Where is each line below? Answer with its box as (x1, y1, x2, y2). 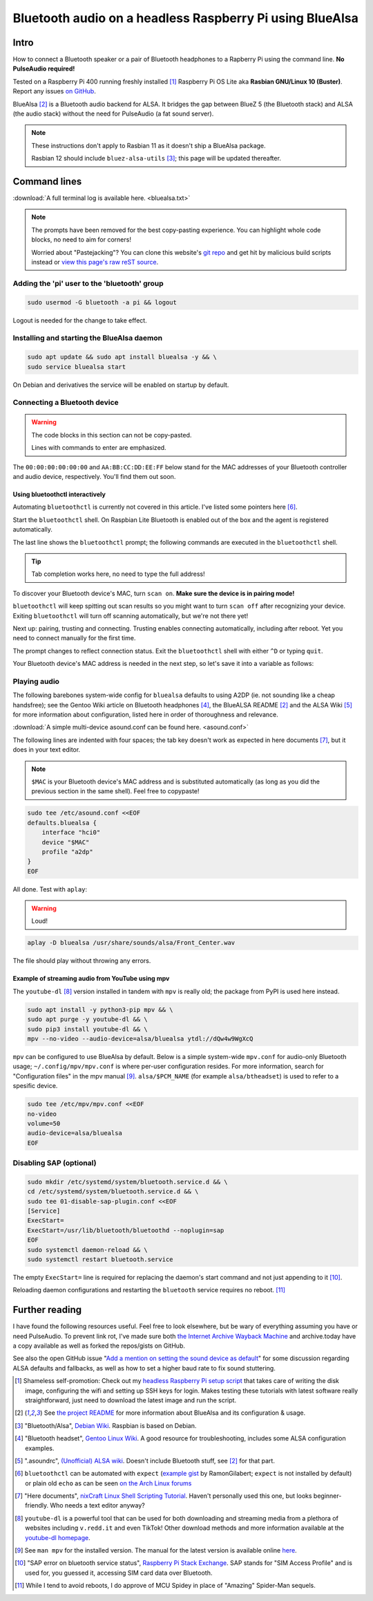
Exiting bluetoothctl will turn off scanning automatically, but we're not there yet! (12, 611, 249, 619)
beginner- (313, 1492, 342, 1500)
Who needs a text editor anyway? (49, 1501, 145, 1510)
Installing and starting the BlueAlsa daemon (12, 333, 162, 343)
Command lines (12, 176, 82, 187)
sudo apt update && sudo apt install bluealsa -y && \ (27, 353, 217, 361)
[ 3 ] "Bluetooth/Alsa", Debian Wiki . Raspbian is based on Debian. (15, 1421, 197, 1429)
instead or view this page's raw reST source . (31, 258, 159, 266)
